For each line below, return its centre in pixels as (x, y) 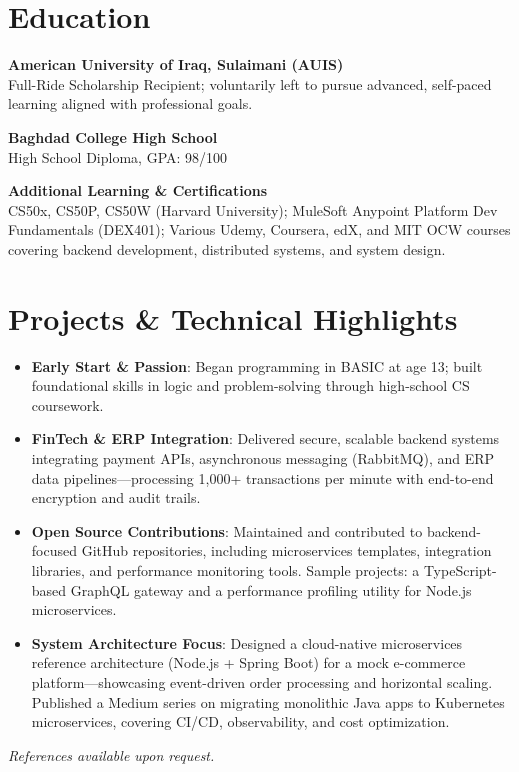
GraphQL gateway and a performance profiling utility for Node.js (271, 589)
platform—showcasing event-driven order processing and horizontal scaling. (262, 681)
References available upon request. (111, 754)
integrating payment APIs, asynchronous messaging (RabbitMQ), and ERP (263, 457)
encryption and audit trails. (116, 497)
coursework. (67, 404)
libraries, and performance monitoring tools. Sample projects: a (225, 569)
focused (54, 550)
